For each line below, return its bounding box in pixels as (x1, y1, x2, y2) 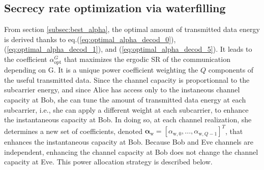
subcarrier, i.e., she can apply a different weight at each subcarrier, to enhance (4, 104, 249, 115)
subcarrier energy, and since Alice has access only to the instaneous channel (4, 84, 240, 95)
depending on (4, 64, 46, 75)
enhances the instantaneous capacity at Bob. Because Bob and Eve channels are (4, 137, 253, 147)
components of (208, 64, 254, 75)
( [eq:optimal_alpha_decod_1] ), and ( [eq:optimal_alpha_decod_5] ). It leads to (4, 44, 252, 54)
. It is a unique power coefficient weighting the (53, 64, 198, 75)
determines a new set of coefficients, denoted (4, 125, 143, 136)
